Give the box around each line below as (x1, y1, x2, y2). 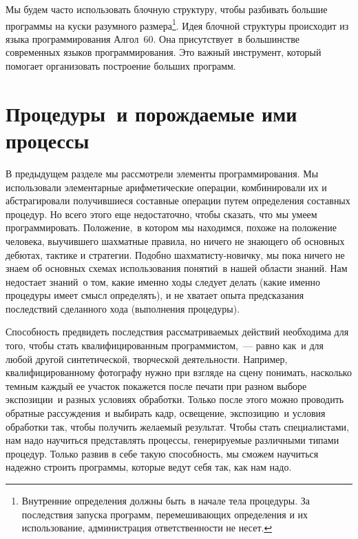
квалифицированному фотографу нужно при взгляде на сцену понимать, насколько (6, 365, 352, 380)
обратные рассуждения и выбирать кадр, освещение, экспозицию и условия (6, 406, 326, 420)
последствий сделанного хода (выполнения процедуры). (6, 301, 240, 315)
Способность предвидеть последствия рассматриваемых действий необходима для (6, 324, 349, 339)
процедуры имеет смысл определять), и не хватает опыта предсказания (6, 288, 304, 302)
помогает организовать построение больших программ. (6, 59, 236, 73)
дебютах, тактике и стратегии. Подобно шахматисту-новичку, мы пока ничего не (6, 247, 345, 262)
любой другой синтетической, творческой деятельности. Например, (6, 351, 288, 366)
